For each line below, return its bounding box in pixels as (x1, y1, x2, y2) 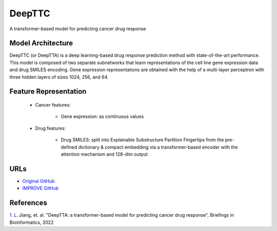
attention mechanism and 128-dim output (61, 151, 148, 157)
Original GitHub (22, 178, 55, 184)
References (9, 199, 47, 207)
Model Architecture (9, 39, 73, 48)
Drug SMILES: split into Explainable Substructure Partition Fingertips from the (61, 137, 224, 143)
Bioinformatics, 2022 (9, 219, 54, 225)
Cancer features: (35, 102, 71, 108)
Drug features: (35, 125, 66, 131)
